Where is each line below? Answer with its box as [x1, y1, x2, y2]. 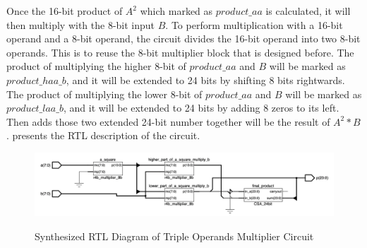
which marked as [140, 4, 213, 18]
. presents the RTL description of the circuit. [6, 128, 200, 143]
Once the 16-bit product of [6, 4, 123, 18]
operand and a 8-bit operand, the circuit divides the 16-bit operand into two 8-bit [6, 31, 361, 46]
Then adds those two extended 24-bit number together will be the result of [6, 114, 330, 129]
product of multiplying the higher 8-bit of [6, 59, 186, 73]
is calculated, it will [265, 4, 351, 18]
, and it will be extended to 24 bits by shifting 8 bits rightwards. [66, 72, 345, 87]
